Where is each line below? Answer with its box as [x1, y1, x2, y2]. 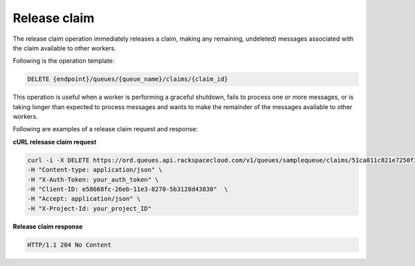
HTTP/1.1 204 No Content [27, 240, 112, 249]
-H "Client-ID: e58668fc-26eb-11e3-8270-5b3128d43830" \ [27, 185, 228, 193]
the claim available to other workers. [12, 44, 117, 52]
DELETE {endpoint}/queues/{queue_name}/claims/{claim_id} [27, 75, 228, 83]
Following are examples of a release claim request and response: [12, 125, 199, 133]
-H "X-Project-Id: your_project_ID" [27, 205, 152, 212]
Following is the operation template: [12, 57, 115, 65]
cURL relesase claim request [12, 137, 97, 146]
